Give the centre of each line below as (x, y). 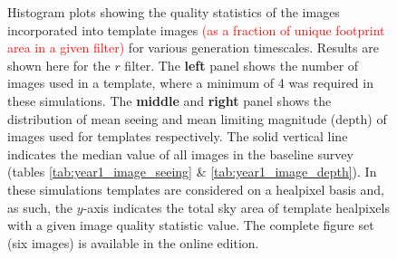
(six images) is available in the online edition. (133, 242)
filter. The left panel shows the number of (242, 65)
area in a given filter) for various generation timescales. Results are (193, 48)
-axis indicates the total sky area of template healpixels (236, 207)
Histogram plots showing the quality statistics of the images (174, 12)
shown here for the (59, 65)
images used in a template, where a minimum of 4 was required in (190, 83)
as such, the (40, 207)
